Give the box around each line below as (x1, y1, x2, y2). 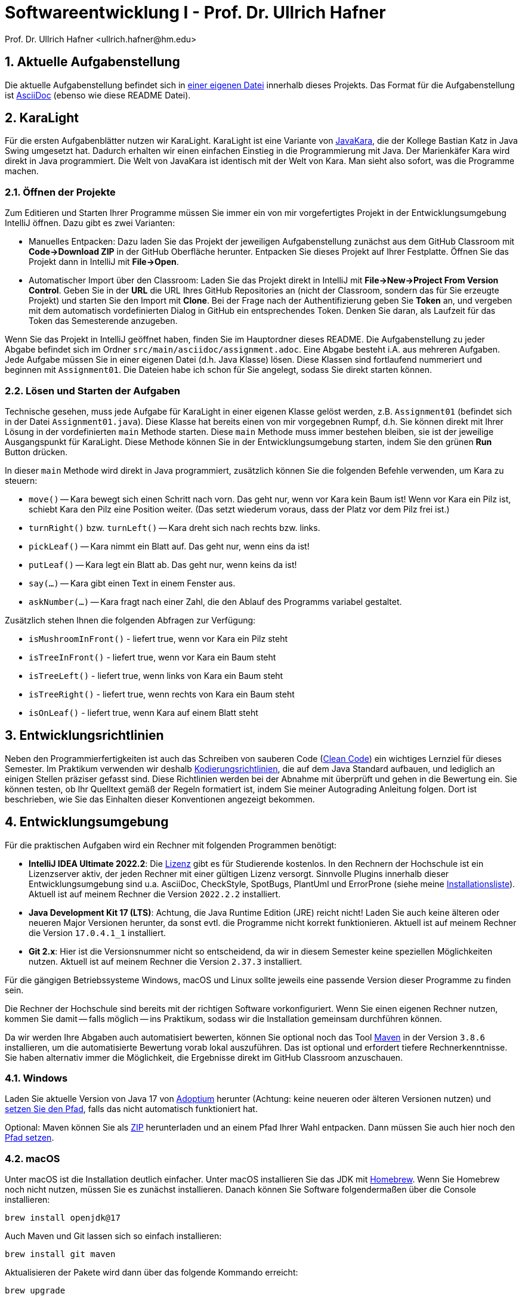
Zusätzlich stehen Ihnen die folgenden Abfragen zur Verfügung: (5, 615, 256, 625)
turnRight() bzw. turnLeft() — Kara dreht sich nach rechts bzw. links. (29, 522, 320, 533)
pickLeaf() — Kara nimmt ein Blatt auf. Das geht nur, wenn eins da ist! (29, 541, 310, 551)
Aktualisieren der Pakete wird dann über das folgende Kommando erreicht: (5, 1267, 298, 1278)
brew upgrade (5, 1286, 66, 1296)
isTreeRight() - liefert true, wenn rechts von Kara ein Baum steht (29, 688, 295, 699)
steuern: (5, 475, 38, 486)
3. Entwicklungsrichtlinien (5, 728, 164, 743)
